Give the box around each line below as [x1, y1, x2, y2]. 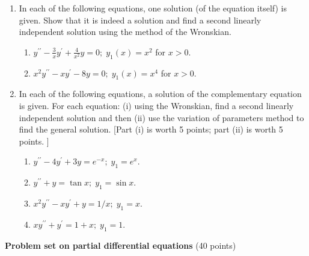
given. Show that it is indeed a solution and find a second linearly [19, 13, 262, 26]
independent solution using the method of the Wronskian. [19, 25, 231, 38]
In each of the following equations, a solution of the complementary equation [19, 87, 302, 100]
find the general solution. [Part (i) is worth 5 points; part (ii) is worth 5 [19, 123, 283, 136]
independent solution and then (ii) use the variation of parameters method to [19, 111, 304, 123]
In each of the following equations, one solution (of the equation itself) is [19, 2, 287, 14]
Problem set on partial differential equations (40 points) [5, 239, 236, 251]
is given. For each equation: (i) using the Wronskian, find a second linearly [19, 99, 294, 111]
